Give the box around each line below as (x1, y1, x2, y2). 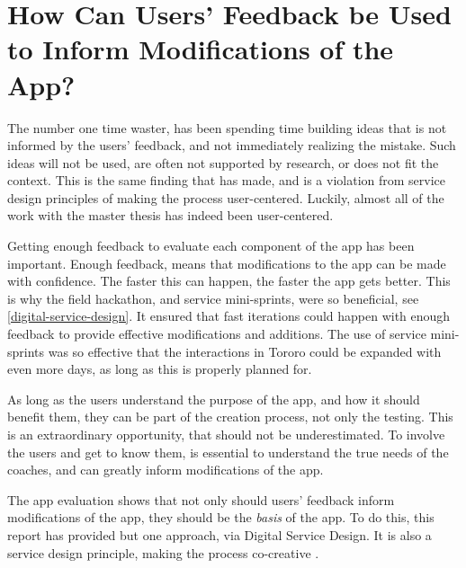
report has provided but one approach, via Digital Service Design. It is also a (7, 525, 432, 544)
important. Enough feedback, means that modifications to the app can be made (7, 253, 446, 272)
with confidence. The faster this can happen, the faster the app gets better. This (7, 271, 451, 290)
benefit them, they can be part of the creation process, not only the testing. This (7, 407, 453, 426)
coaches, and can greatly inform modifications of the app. (7, 460, 324, 479)
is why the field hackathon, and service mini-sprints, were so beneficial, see (7, 288, 419, 307)
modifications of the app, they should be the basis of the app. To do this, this (7, 508, 435, 527)
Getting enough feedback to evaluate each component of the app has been (7, 236, 415, 255)
